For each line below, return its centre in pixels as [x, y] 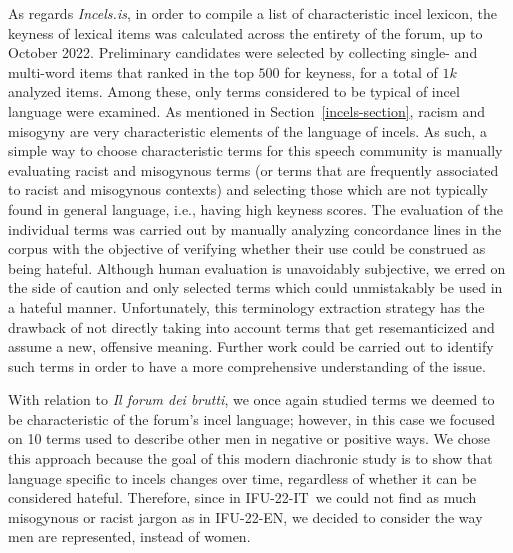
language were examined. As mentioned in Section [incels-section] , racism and [247, 110]
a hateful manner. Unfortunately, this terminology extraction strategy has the [246, 306]
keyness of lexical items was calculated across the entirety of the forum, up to [245, 32]
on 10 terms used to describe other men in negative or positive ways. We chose [249, 438]
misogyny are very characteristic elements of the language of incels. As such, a [247, 130]
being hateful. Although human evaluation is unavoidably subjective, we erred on [257, 267]
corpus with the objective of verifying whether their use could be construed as [247, 248]
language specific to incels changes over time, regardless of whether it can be [242, 477]
